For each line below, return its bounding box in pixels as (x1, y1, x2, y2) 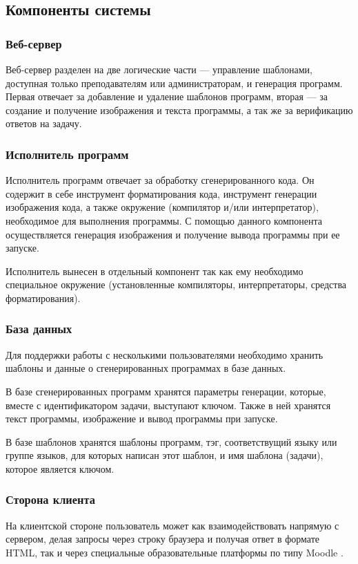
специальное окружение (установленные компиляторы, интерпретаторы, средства (6, 277, 347, 292)
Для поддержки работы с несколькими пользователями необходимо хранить (6, 347, 324, 361)
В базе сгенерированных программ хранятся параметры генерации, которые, (6, 384, 326, 398)
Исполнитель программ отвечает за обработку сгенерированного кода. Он (6, 173, 315, 187)
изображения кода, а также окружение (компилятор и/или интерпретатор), (6, 200, 319, 214)
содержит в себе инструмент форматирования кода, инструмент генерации (6, 186, 317, 200)
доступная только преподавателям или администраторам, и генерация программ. (6, 75, 343, 90)
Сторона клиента (6, 491, 95, 508)
